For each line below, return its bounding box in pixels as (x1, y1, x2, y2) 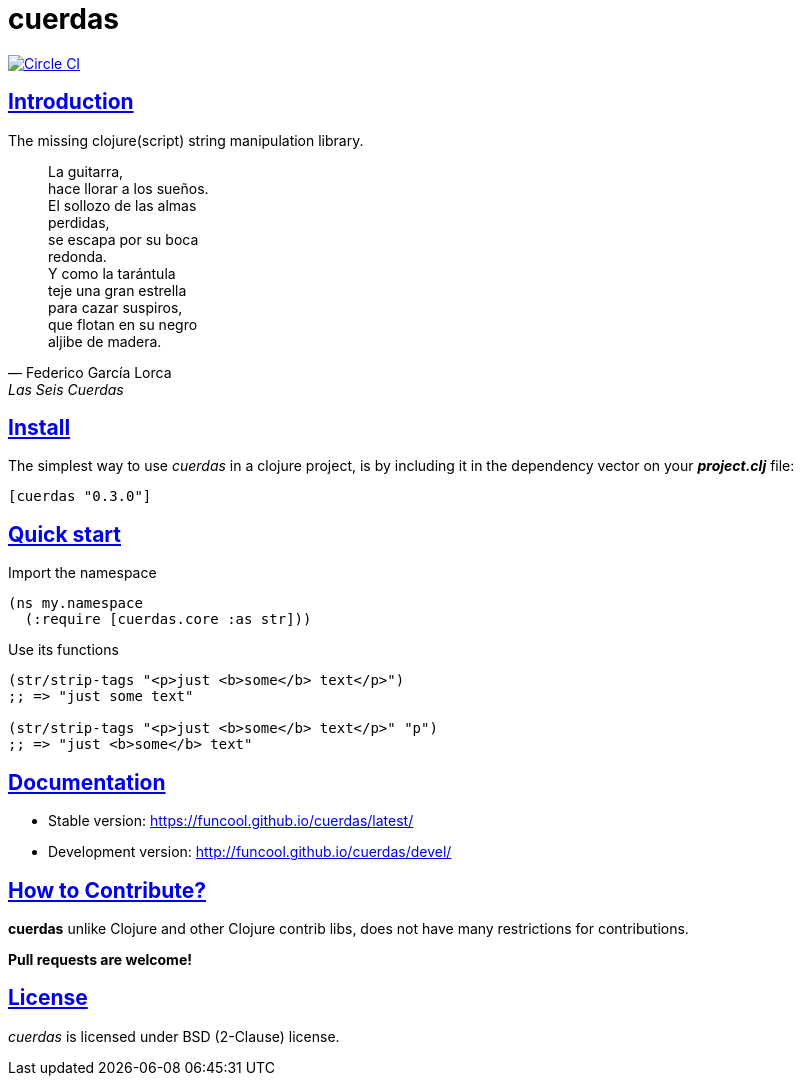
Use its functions (8, 641, 119, 659)
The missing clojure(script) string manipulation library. (8, 131, 364, 149)
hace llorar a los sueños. (48, 179, 209, 197)
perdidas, (48, 213, 110, 231)
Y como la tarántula (48, 264, 176, 282)
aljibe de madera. (48, 332, 162, 350)
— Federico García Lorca (8, 363, 172, 381)
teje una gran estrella (48, 281, 187, 299)
